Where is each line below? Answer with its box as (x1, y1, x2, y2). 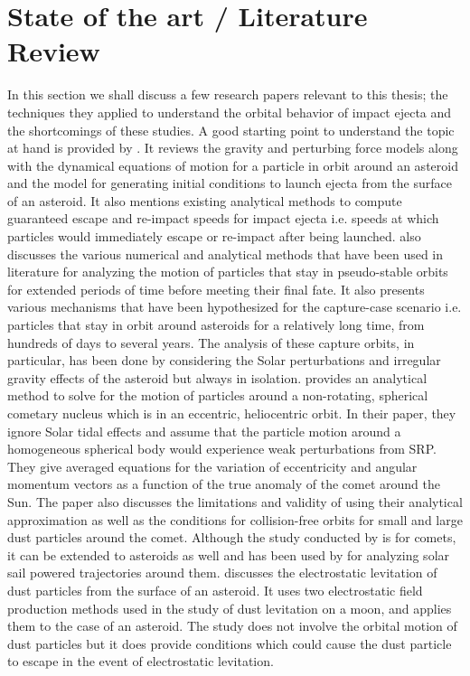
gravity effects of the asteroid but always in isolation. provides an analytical (7, 368, 428, 387)
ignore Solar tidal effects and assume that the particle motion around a (7, 421, 401, 440)
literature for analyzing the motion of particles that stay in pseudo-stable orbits (7, 262, 448, 281)
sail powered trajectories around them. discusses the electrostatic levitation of (7, 563, 437, 582)
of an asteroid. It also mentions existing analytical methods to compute (7, 191, 402, 210)
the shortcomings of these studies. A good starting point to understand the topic (7, 120, 455, 139)
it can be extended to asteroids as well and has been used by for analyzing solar (7, 545, 450, 564)
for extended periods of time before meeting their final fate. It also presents (7, 279, 425, 298)
